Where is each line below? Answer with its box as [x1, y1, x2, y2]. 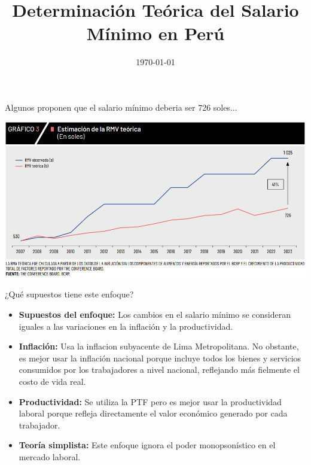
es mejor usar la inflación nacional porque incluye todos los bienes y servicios [19, 351, 301, 364]
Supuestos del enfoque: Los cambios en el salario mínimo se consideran [19, 308, 291, 320]
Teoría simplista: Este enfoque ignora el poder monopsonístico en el [19, 439, 276, 451]
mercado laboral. [19, 450, 81, 463]
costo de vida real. [19, 375, 86, 387]
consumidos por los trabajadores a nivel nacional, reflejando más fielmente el [19, 363, 300, 376]
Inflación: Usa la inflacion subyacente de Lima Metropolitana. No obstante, [19, 340, 299, 352]
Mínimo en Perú [86, 21, 225, 45]
